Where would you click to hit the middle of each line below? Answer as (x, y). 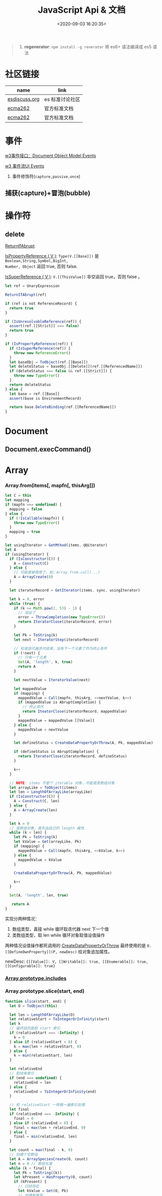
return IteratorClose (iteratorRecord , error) (65, 622)
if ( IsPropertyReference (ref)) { (39, 344)
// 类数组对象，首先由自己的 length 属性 (47, 828)
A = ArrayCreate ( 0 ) (34, 577)
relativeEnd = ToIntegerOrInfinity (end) (55, 1092)
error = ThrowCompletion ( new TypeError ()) (62, 617)
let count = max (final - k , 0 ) (41, 1150)
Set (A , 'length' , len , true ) (39, 895)
